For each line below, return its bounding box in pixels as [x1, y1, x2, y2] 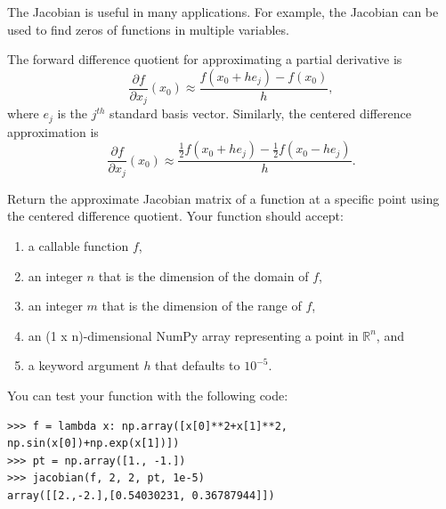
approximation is [7, 122, 99, 141]
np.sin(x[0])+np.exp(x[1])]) [7, 437, 180, 450]
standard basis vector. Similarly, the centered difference [109, 104, 411, 123]
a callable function [28, 236, 129, 254]
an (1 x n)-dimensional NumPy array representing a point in [28, 326, 359, 344]
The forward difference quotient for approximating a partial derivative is [7, 50, 402, 69]
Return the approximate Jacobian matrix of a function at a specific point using [7, 189, 440, 207]
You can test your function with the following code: [7, 385, 288, 404]
